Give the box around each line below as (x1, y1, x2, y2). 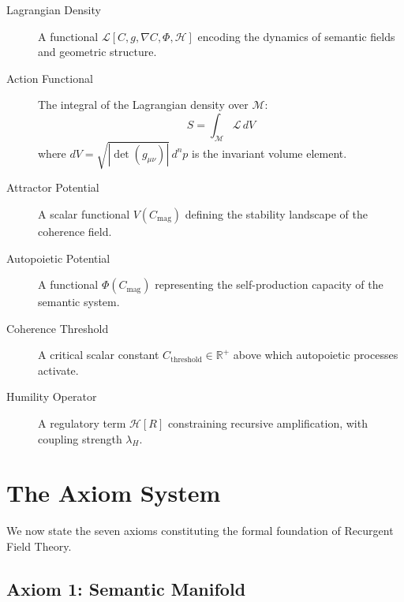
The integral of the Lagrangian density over (38, 96, 249, 113)
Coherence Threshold (6, 320, 109, 336)
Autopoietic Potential (6, 249, 110, 266)
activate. (38, 361, 79, 378)
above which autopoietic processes (233, 346, 398, 363)
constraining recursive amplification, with (167, 415, 368, 432)
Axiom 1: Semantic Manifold (6, 576, 246, 600)
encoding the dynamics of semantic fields (197, 28, 395, 44)
